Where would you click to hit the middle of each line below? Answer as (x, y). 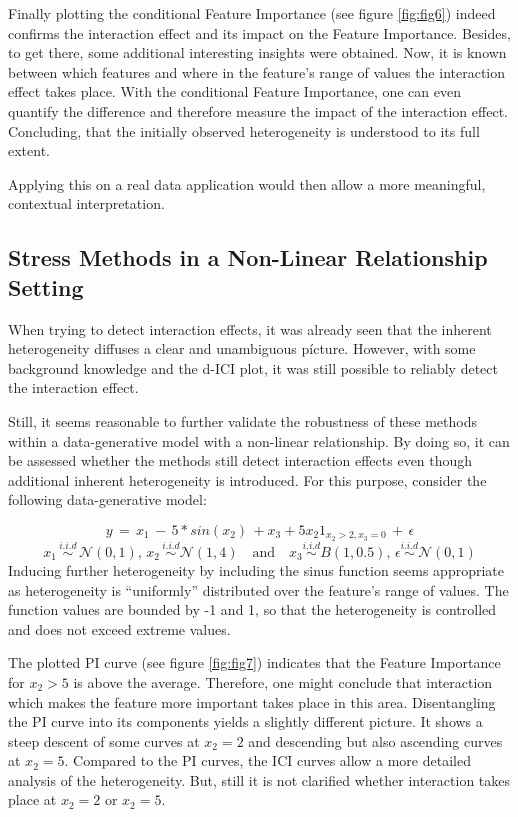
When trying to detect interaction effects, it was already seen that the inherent (250, 328)
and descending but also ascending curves (375, 740)
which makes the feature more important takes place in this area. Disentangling (252, 701)
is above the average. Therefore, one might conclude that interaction (283, 681)
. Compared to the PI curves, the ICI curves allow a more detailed (267, 760)
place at (32, 799)
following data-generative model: (107, 499)
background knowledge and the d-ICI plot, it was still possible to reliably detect (253, 367)
